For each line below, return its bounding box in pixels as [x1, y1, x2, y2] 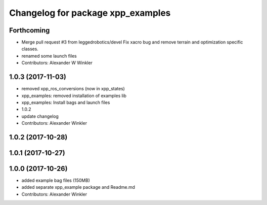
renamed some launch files [21, 53, 77, 59]
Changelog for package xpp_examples [9, 7, 171, 18]
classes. [21, 46, 39, 52]
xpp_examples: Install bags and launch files [21, 99, 110, 105]
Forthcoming [9, 26, 50, 34]
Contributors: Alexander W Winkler [21, 60, 92, 66]
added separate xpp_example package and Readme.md [21, 184, 135, 190]
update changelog [21, 113, 59, 119]
